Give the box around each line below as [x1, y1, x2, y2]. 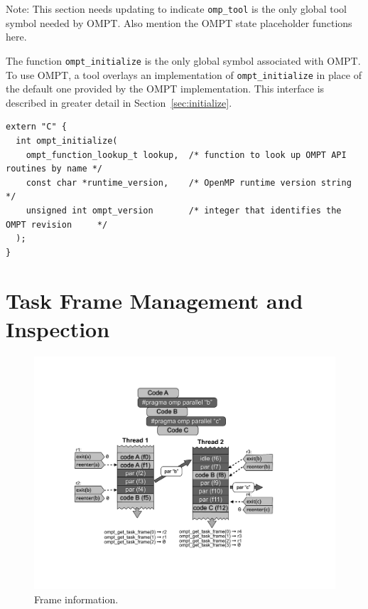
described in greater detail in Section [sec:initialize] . [6, 95, 232, 110]
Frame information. [34, 591, 119, 606]
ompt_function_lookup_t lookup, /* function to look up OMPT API [26, 149, 347, 160]
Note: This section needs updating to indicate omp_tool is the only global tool [6, 1, 347, 16]
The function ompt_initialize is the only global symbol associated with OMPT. [6, 53, 361, 68]
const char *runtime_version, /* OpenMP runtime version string [26, 177, 352, 188]
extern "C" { [6, 122, 67, 132]
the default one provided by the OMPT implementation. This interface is [6, 81, 325, 96]
